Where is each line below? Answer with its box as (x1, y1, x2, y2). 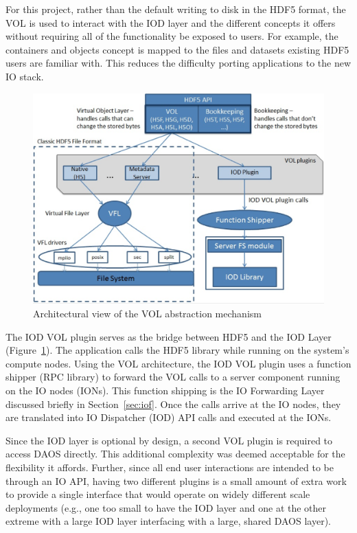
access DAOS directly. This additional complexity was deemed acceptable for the (5, 446, 345, 461)
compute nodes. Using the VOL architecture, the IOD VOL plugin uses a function (5, 356, 352, 370)
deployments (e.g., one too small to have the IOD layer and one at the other (5, 500, 327, 514)
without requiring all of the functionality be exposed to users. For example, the (5, 29, 338, 43)
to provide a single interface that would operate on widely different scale (5, 487, 310, 501)
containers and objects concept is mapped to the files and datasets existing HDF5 (5, 42, 349, 56)
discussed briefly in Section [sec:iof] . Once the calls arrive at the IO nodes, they (5, 396, 341, 411)
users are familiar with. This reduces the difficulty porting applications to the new (5, 56, 352, 70)
